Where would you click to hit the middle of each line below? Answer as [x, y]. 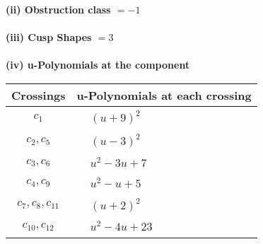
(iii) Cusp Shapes [49, 37]
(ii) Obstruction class [58, 9]
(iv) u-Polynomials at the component [98, 65]
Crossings [39, 95]
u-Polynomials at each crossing [164, 95]
